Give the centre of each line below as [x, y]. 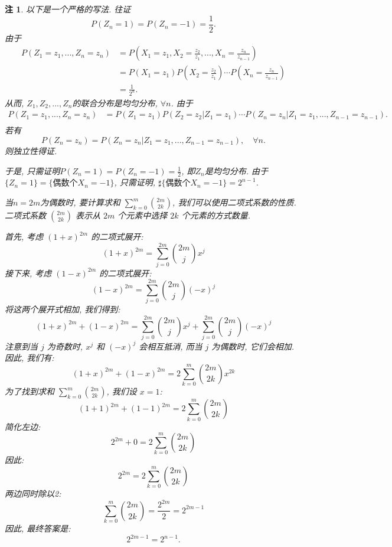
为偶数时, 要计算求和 [80, 202]
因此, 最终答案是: [38, 528]
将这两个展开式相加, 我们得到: [63, 309]
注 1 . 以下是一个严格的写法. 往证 [68, 9]
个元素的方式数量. [216, 215]
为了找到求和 [30, 391]
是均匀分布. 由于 [236, 170]
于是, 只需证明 [32, 170]
